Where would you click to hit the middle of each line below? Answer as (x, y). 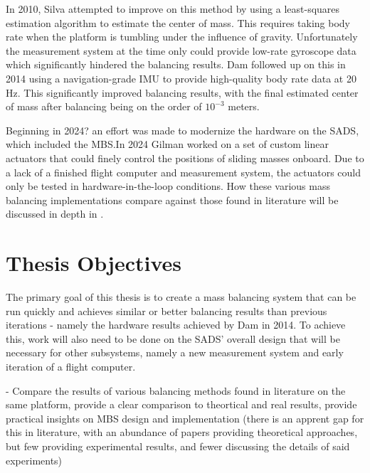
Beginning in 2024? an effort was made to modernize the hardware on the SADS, (183, 130)
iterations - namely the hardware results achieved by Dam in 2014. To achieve (176, 325)
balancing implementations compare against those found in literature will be (172, 200)
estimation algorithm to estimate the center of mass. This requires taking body (178, 22)
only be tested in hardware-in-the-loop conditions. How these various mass (168, 186)
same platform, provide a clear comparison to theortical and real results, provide (181, 404)
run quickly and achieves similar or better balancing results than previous (166, 310)
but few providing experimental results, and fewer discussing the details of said (178, 446)
